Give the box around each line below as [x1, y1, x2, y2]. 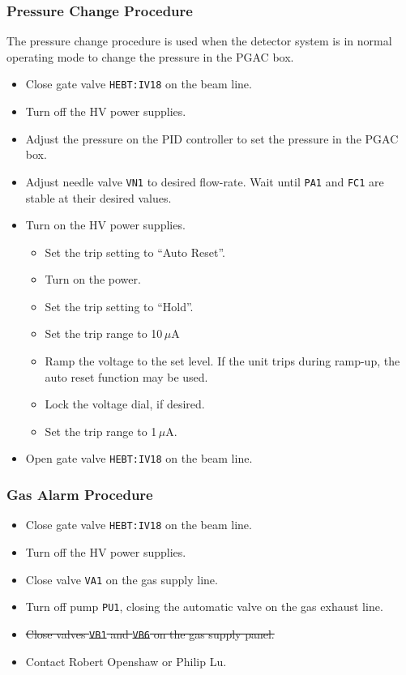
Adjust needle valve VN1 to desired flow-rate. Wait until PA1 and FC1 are [25, 173, 384, 190]
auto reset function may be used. [45, 368, 208, 385]
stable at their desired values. [25, 189, 172, 206]
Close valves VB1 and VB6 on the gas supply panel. [25, 625, 275, 642]
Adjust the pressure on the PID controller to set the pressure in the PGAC [25, 130, 399, 147]
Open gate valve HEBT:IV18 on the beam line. [25, 450, 253, 467]
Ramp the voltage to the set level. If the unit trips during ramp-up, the [45, 352, 400, 370]
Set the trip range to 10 [45, 325, 163, 342]
